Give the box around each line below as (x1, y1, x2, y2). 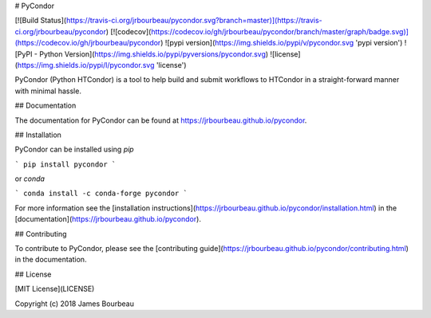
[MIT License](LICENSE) (14, 284, 95, 294)
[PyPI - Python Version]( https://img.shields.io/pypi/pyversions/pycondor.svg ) (14, 49, 269, 59)
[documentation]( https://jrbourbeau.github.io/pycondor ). (14, 214, 201, 224)
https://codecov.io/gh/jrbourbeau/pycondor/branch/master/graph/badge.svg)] (150, 26, 409, 36)
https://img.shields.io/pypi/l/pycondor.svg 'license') (17, 60, 187, 69)
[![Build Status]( (14, 16, 67, 26)
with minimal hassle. (14, 86, 81, 96)
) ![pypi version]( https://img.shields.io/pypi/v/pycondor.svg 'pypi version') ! (160, 38, 407, 48)
